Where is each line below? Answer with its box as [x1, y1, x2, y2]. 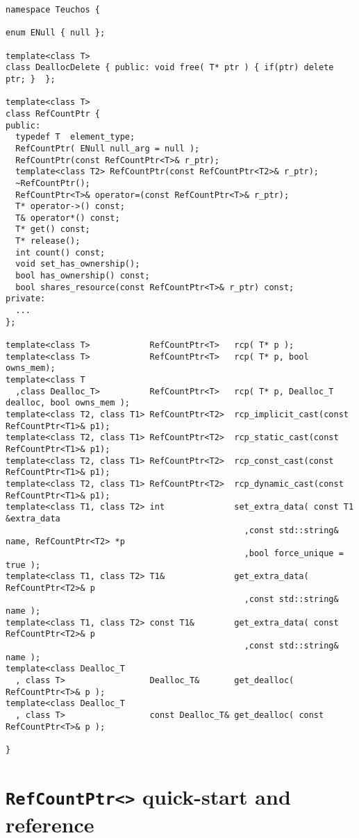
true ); [6, 560, 41, 570]
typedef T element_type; [15, 132, 135, 142]
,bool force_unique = [244, 548, 344, 558]
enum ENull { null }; [6, 28, 106, 38]
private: [6, 294, 46, 304]
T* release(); [15, 236, 81, 246]
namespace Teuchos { [6, 5, 101, 15]
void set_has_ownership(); [15, 259, 140, 269]
